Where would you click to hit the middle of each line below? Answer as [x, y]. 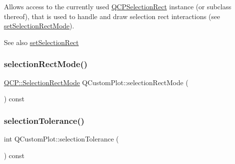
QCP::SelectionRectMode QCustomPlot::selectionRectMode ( [96, 82]
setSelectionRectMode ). [39, 26]
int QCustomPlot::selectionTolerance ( [61, 139]
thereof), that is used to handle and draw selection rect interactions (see [112, 16]
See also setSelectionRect [41, 42]
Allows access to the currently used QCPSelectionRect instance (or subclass [118, 6]
